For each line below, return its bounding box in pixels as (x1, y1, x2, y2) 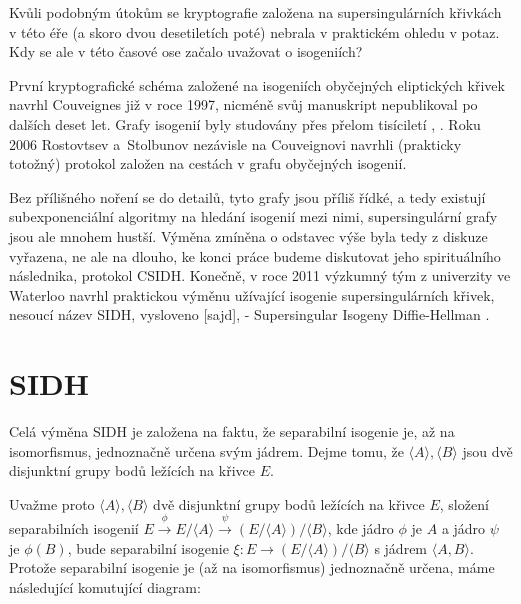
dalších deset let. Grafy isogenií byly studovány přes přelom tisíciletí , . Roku (9, 113, 481, 134)
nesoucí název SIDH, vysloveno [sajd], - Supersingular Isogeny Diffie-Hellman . (9, 304, 490, 325)
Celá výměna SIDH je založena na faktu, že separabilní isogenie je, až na (9, 421, 455, 442)
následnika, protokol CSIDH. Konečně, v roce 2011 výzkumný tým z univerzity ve (9, 265, 511, 286)
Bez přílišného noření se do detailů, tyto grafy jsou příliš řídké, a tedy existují (9, 186, 486, 207)
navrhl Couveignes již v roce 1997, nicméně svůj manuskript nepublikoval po (9, 94, 478, 115)
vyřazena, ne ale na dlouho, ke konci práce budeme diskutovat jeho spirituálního (9, 245, 501, 266)
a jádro (441, 518, 486, 539)
